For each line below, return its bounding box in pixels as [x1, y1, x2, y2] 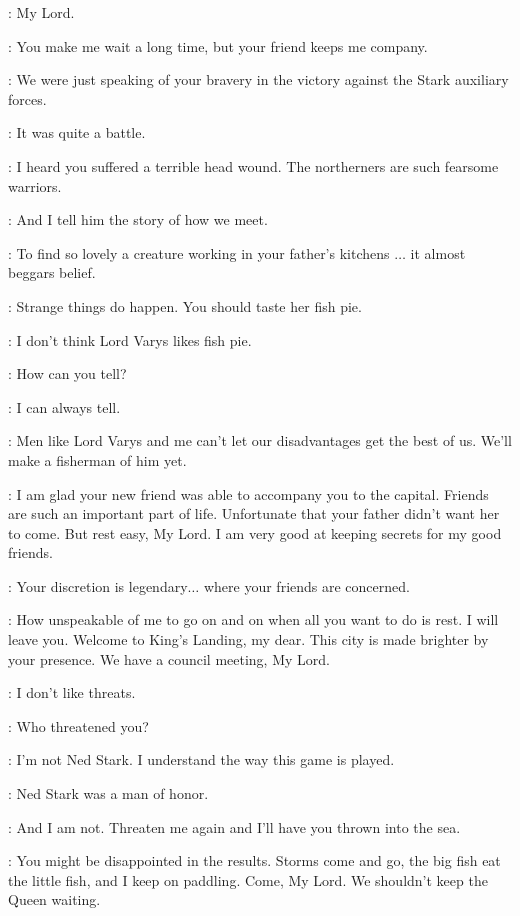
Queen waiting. [8, 889, 101, 910]
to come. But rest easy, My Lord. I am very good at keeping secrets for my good [8, 522, 502, 543]
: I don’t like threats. [8, 682, 136, 703]
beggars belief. [8, 262, 96, 283]
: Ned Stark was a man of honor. [8, 783, 209, 804]
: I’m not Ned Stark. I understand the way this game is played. [8, 749, 395, 770]
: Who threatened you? [8, 715, 149, 736]
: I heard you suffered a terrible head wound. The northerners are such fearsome [8, 155, 499, 176]
